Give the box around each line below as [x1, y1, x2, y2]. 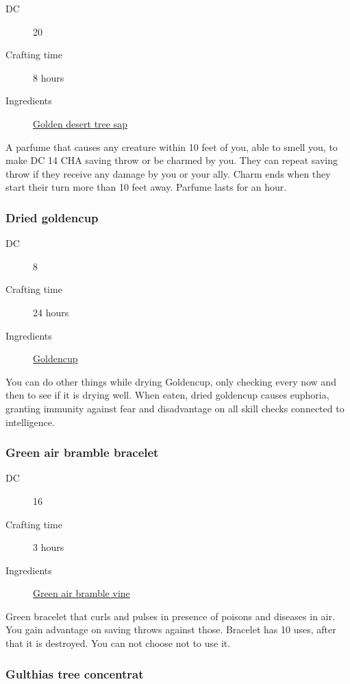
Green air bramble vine [33, 586, 130, 600]
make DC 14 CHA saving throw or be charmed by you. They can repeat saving [5, 153, 338, 167]
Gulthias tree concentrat [5, 665, 144, 682]
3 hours [33, 540, 64, 554]
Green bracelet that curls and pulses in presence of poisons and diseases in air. [5, 609, 335, 623]
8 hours [33, 70, 64, 84]
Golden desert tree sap [33, 116, 127, 130]
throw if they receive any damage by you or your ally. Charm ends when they [5, 166, 331, 180]
